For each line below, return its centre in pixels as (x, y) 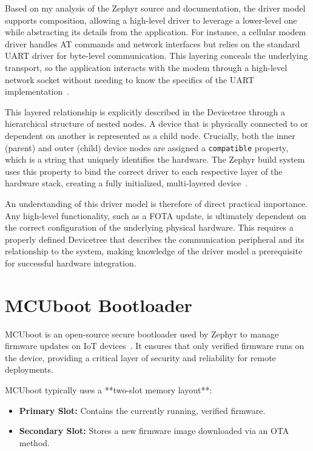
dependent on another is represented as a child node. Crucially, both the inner (150, 135)
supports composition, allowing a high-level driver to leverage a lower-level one (151, 20)
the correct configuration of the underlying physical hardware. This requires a (149, 227)
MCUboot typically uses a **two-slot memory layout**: (109, 390)
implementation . (37, 91)
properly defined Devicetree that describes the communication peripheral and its (155, 239)
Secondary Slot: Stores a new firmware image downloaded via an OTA (154, 431)
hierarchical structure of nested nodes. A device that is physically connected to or (156, 124)
